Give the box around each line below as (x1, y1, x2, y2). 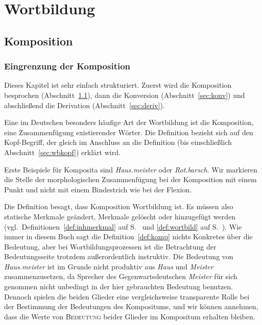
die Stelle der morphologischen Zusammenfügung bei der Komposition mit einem (4, 174, 257, 185)
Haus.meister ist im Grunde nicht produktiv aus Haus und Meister (4, 261, 213, 271)
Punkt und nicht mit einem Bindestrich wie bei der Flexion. (4, 184, 192, 194)
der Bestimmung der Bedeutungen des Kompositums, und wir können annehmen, (4, 301, 258, 312)
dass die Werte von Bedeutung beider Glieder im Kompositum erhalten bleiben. (4, 311, 255, 321)
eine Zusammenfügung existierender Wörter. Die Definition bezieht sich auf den (4, 127, 253, 137)
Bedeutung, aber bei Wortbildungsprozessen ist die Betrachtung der (4, 241, 217, 252)
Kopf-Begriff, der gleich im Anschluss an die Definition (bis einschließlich (4, 137, 232, 147)
